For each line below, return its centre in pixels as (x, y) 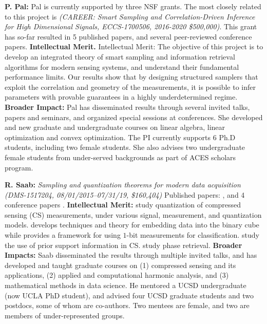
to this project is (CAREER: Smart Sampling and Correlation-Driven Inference (130, 16)
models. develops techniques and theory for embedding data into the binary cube (132, 225)
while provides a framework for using (63, 235)
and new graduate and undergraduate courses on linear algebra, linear (115, 127)
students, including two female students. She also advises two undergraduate (125, 147)
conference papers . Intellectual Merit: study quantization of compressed (123, 205)
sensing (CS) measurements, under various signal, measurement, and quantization (133, 214)
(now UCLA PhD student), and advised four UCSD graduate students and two (129, 295)
